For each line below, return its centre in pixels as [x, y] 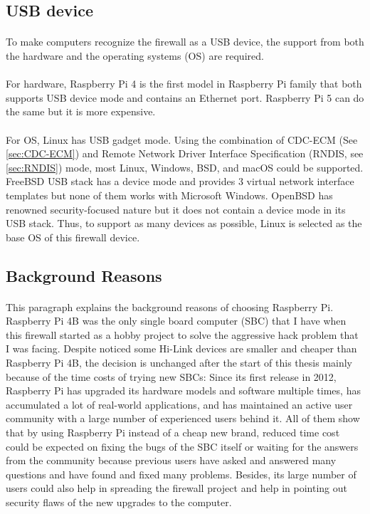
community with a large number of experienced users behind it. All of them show [183, 418]
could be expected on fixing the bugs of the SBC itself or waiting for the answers [182, 446]
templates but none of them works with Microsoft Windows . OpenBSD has [169, 195]
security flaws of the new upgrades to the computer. [119, 502]
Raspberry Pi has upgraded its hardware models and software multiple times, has [183, 390]
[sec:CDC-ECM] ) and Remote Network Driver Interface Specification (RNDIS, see [185, 153]
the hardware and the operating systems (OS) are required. [135, 55]
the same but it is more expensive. [81, 111]
